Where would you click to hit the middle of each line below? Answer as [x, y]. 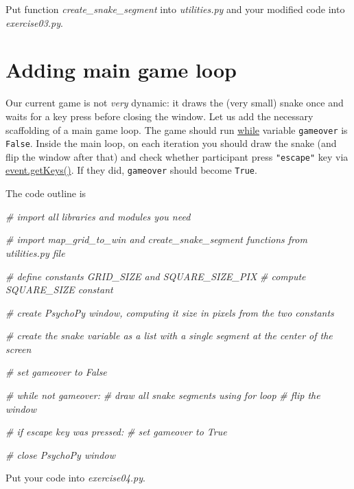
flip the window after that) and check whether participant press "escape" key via [177, 156]
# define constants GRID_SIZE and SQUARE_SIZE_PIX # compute [156, 276]
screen [19, 349]
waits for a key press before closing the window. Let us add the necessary [160, 116]
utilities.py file [35, 252]
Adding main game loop [121, 70]
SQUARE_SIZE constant [59, 289]
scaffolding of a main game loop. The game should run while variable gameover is [177, 129]
